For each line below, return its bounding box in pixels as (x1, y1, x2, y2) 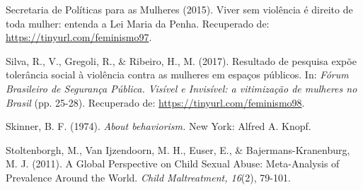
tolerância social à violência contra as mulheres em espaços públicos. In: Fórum (6, 67, 349, 82)
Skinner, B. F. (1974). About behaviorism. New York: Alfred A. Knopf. (6, 119, 311, 133)
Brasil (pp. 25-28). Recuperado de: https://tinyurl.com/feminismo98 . (6, 95, 305, 109)
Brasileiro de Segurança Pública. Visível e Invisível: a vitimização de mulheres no (6, 81, 357, 95)
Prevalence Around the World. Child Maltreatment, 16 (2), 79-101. (6, 170, 291, 184)
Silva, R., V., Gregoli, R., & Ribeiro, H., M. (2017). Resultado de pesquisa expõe (6, 53, 357, 68)
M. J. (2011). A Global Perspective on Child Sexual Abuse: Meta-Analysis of (6, 156, 340, 171)
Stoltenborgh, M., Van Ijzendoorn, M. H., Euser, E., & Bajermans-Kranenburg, (6, 142, 350, 157)
